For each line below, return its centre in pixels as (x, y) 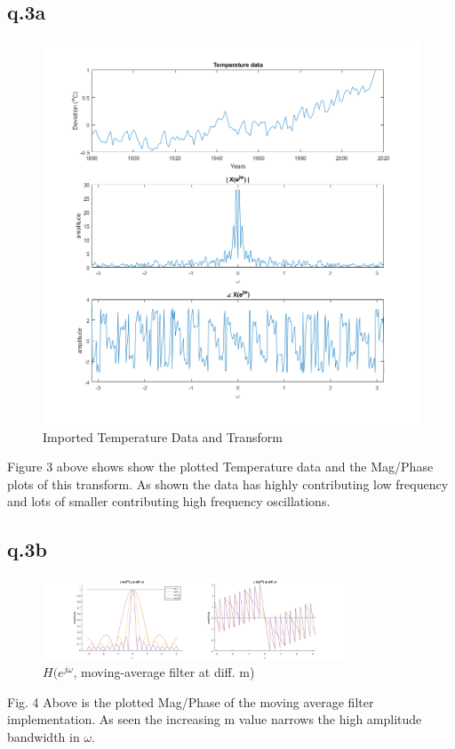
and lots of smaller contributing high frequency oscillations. (169, 501)
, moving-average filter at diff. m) (164, 672)
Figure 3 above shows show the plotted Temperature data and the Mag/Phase (220, 467)
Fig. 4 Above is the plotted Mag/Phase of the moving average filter (191, 701)
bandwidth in (44, 737)
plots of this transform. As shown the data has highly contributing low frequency (228, 483)
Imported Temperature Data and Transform (163, 436)
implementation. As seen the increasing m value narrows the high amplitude (215, 719)
